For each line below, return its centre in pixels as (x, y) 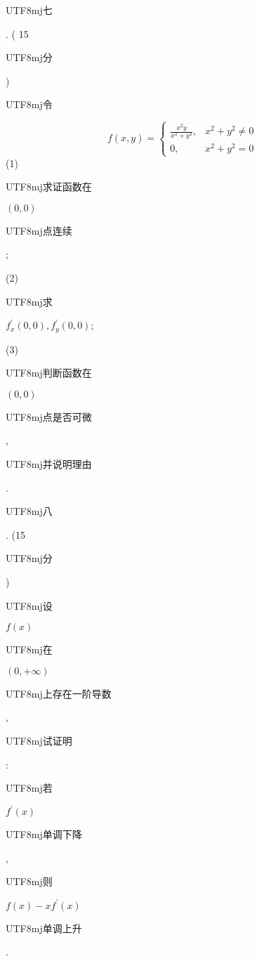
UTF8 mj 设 (29, 605)
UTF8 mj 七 (29, 10)
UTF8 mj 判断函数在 (49, 373)
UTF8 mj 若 (29, 788)
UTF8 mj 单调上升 (44, 928)
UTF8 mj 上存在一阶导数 (59, 693)
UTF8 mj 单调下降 (44, 834)
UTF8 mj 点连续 (39, 230)
